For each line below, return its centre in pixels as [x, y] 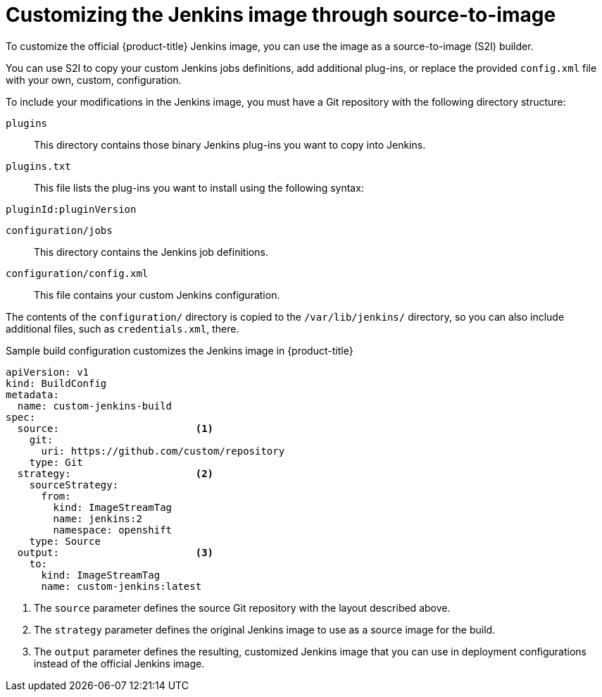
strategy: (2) [115, 473]
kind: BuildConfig [56, 383]
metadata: [32, 394]
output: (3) [115, 552]
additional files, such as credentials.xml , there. [123, 328]
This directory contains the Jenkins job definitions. [151, 252]
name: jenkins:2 [98, 518]
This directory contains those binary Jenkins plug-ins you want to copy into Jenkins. [230, 144]
